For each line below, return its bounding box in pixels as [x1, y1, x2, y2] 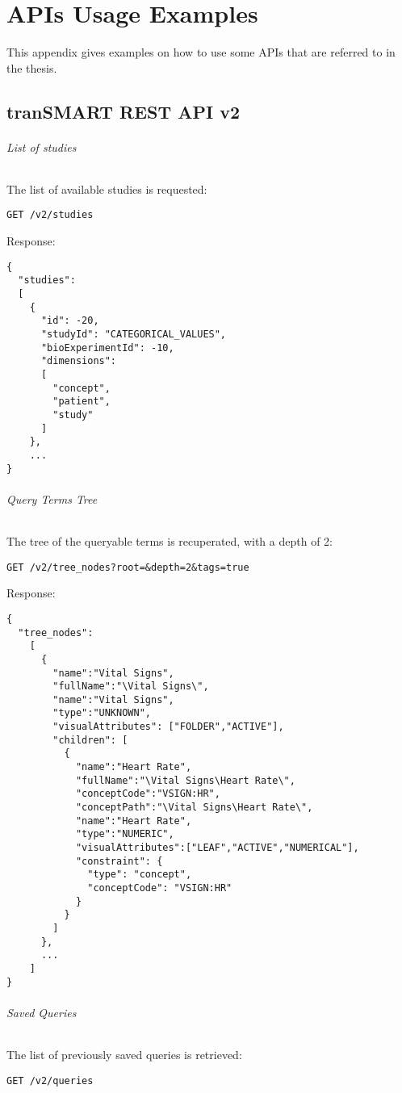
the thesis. [6, 59, 57, 76]
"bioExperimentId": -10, [40, 341, 174, 354]
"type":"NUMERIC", [75, 828, 174, 840]
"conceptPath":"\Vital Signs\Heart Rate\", [75, 802, 313, 814]
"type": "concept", [87, 869, 192, 881]
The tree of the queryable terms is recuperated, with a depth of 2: [6, 533, 333, 550]
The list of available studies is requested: [6, 180, 207, 197]
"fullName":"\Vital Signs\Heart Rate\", [75, 774, 295, 786]
